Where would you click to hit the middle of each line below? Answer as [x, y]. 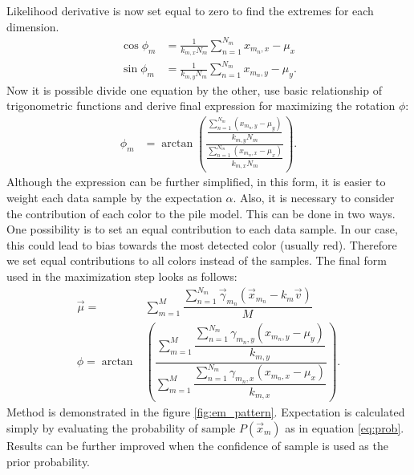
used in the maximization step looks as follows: [122, 276]
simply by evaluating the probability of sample [121, 427]
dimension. [33, 26]
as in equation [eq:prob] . [345, 427]
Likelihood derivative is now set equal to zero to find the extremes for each [190, 10]
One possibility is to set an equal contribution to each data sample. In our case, [202, 229]
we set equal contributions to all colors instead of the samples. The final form [197, 260]
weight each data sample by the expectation [114, 198]
